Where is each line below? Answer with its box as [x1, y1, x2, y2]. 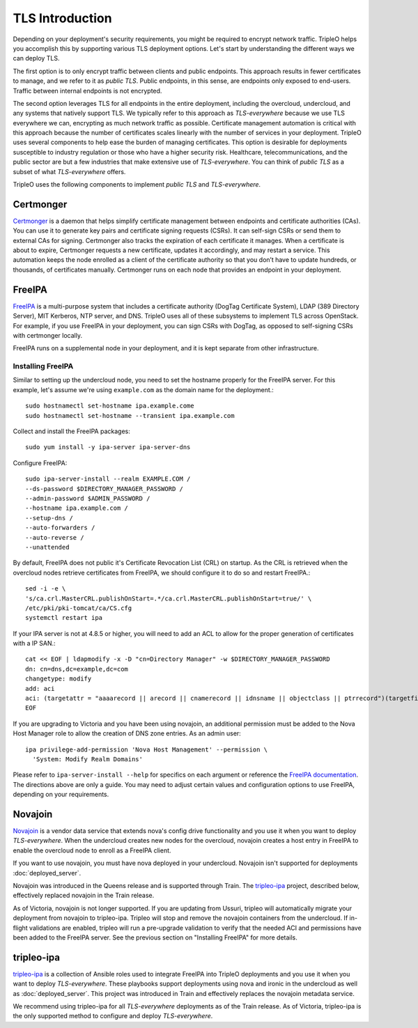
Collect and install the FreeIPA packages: [13, 427, 130, 435]
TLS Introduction [13, 10, 112, 26]
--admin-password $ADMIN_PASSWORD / [25, 494, 150, 502]
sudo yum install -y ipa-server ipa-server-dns [25, 443, 191, 451]
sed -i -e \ [25, 585, 66, 593]
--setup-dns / [25, 514, 73, 522]
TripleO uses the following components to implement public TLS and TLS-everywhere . [13, 180, 261, 189]
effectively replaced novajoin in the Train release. [13, 891, 155, 900]
